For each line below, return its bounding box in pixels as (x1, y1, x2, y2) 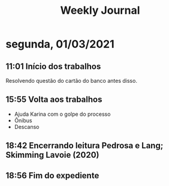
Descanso (14, 123, 40, 130)
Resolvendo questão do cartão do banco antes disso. (5, 77, 137, 84)
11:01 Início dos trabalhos (5, 61, 101, 71)
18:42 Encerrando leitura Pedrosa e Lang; (5, 140, 164, 151)
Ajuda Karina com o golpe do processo (14, 110, 111, 118)
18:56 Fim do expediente (5, 170, 99, 181)
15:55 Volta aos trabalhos (5, 94, 102, 105)
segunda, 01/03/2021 (5, 37, 114, 51)
